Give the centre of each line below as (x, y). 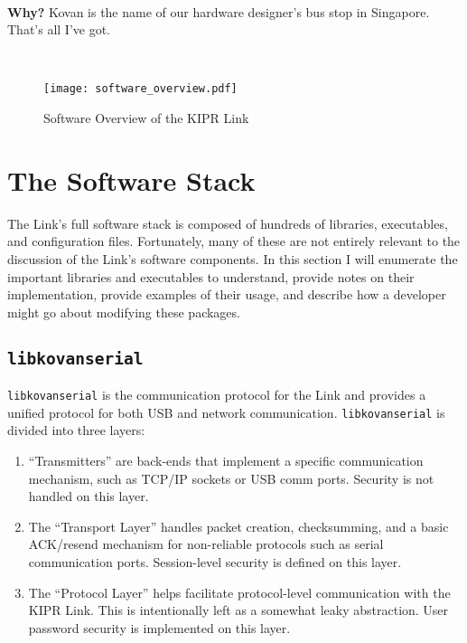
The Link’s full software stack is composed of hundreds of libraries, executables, (228, 223)
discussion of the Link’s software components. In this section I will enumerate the (233, 258)
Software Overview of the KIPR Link (146, 118)
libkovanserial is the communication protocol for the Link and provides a (217, 395)
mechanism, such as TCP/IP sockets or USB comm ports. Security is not (231, 478)
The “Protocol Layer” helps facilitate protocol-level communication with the (239, 592)
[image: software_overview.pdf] (140, 89)
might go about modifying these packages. (124, 312)
